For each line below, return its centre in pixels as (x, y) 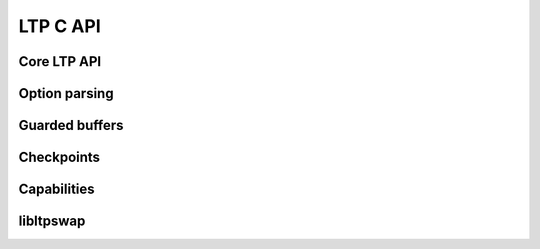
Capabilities (56, 189)
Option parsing (66, 93)
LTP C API (60, 26)
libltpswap (52, 221)
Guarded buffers (71, 125)
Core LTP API (60, 61)
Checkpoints (59, 157)
